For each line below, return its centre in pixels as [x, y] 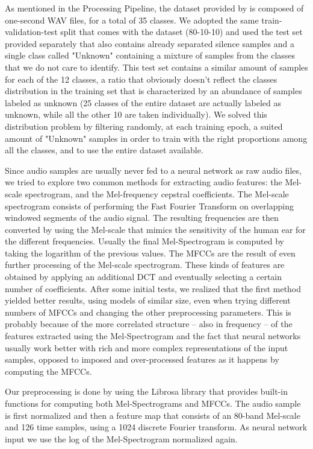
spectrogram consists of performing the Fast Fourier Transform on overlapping [149, 205]
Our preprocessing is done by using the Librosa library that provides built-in [147, 391]
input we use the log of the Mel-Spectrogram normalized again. [121, 438]
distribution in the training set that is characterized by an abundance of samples [153, 91]
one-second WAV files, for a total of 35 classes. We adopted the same [132, 20]
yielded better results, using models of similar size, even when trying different [148, 300]
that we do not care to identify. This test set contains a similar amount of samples [156, 67]
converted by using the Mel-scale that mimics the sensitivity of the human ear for [155, 229]
